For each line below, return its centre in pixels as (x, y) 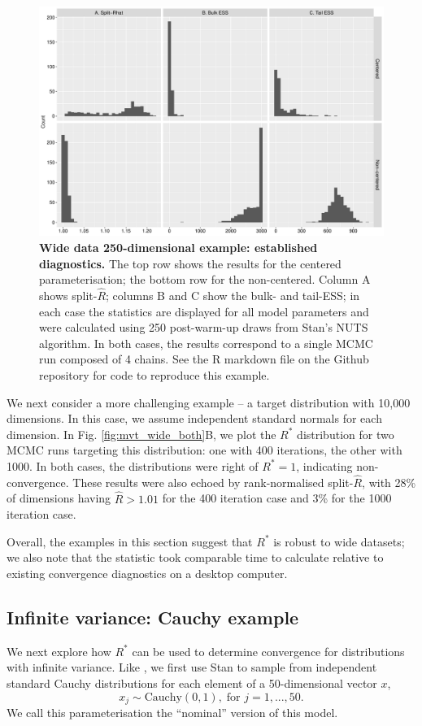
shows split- (68, 295)
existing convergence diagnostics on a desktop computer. (147, 573)
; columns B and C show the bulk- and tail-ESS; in (233, 295)
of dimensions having (59, 498)
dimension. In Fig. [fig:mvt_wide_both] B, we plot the (141, 434)
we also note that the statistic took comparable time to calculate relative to (195, 557)
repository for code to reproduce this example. (154, 374)
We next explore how (59, 651)
